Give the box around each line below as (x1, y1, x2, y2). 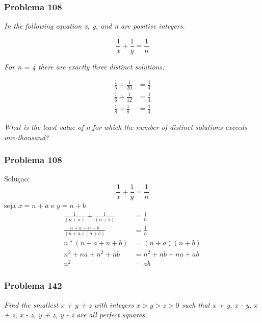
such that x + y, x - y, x (181, 299, 257, 310)
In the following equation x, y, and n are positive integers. (4, 20, 185, 31)
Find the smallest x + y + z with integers (4, 299, 134, 310)
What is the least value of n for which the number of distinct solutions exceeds (4, 122, 247, 132)
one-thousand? (4, 131, 49, 142)
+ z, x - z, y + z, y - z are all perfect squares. (4, 309, 147, 320)
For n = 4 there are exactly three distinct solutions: (4, 61, 165, 72)
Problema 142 (4, 279, 62, 292)
